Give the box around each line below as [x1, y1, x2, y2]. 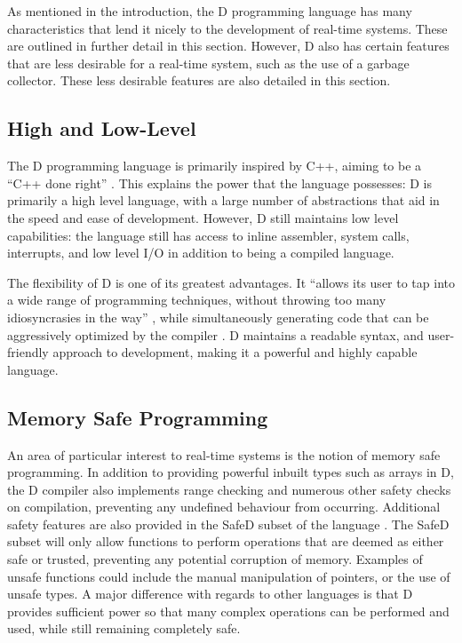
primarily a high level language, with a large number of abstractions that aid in [7, 191, 440, 210]
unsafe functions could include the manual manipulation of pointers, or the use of [7, 567, 450, 585]
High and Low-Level [7, 115, 196, 142]
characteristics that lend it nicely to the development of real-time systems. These [7, 19, 448, 37]
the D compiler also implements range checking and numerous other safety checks [7, 480, 451, 498]
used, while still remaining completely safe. [7, 619, 241, 638]
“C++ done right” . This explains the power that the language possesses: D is [7, 173, 433, 192]
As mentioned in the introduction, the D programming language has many [7, 2, 412, 20]
